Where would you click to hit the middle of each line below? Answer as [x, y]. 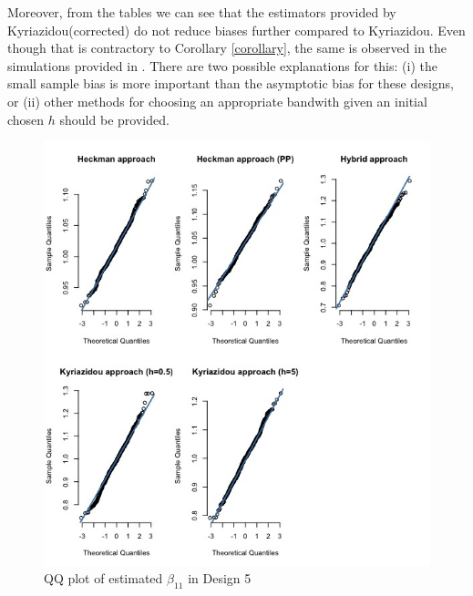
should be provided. [114, 119]
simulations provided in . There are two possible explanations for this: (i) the [222, 65]
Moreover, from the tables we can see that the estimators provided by [202, 12]
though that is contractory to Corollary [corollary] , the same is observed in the [227, 48]
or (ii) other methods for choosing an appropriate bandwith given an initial [217, 101]
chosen [26, 119]
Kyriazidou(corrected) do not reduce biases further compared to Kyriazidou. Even [236, 30]
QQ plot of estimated [103, 578]
